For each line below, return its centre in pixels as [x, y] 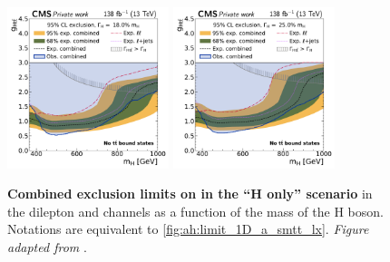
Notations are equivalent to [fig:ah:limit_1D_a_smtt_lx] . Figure [188, 229]
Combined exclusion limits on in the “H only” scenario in [190, 194]
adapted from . [47, 247]
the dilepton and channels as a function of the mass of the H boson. [195, 211]
